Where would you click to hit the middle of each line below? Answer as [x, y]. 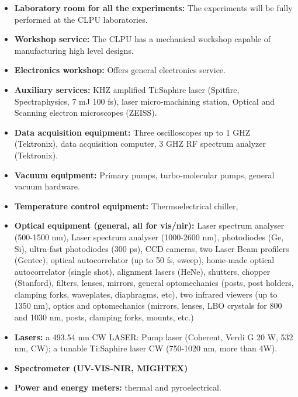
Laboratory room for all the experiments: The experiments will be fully [153, 8]
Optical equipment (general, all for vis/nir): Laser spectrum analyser [149, 225]
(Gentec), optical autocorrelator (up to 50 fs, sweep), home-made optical [144, 260]
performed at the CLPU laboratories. [81, 19]
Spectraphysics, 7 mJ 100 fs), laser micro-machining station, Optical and [144, 101]
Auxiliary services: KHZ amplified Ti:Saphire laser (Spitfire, [127, 89]
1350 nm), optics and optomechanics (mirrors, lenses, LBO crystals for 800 [148, 305]
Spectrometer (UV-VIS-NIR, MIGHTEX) [101, 367]
